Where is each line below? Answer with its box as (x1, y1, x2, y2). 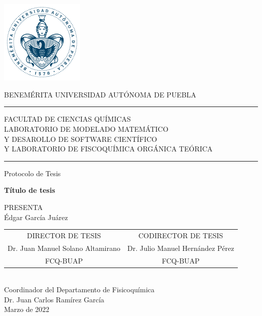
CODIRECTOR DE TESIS (138, 230, 223, 240)
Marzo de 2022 (4, 304, 49, 314)
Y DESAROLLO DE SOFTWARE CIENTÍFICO (4, 133, 157, 144)
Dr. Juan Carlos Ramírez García (4, 294, 104, 304)
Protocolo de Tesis (4, 168, 61, 178)
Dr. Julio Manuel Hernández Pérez (127, 242, 234, 253)
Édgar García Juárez (4, 212, 68, 222)
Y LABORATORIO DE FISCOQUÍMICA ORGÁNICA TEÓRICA (4, 143, 213, 154)
